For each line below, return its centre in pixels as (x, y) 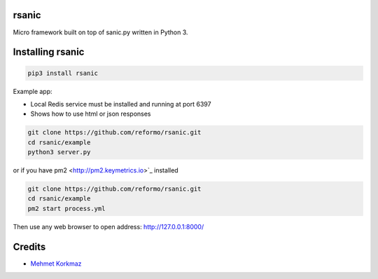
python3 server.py (59, 152)
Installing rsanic (49, 52)
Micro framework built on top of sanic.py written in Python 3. (100, 32)
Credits (29, 246)
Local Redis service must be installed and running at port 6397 (121, 104)
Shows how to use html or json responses (91, 114)
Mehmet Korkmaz (56, 264)
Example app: (33, 91)
